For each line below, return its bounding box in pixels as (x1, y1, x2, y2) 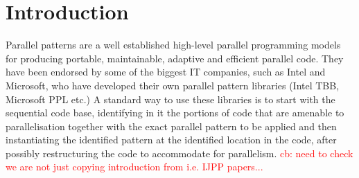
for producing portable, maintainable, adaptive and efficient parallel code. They (6, 51, 344, 65)
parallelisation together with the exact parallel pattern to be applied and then (6, 118, 337, 133)
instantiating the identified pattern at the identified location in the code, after (6, 132, 337, 147)
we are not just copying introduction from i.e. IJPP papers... (6, 159, 263, 174)
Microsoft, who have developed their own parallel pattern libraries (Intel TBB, (6, 78, 340, 92)
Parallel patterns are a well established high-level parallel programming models (6, 37, 341, 52)
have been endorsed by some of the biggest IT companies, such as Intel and (6, 64, 326, 79)
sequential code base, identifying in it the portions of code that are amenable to (6, 105, 344, 120)
